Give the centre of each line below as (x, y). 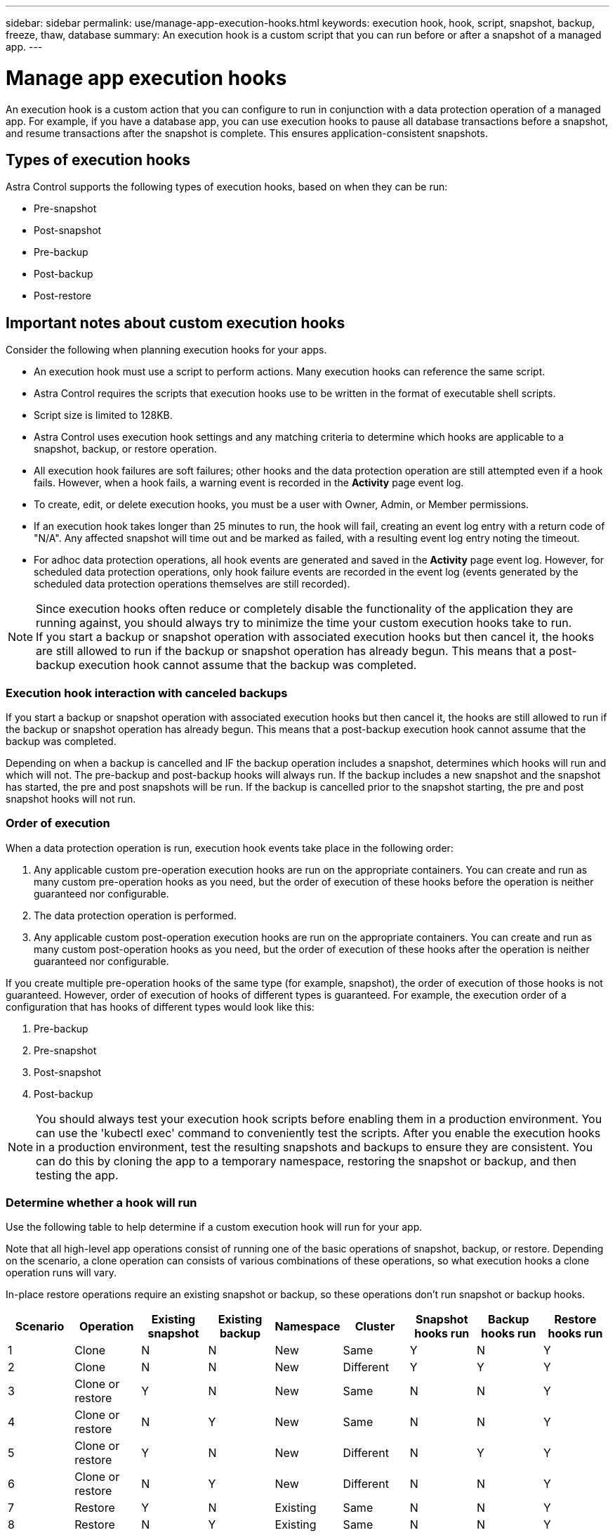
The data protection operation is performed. (135, 915)
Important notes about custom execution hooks (176, 323)
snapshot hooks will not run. (71, 798)
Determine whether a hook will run (101, 1203)
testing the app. (77, 1175)
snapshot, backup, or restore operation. (125, 449)
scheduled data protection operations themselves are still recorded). (192, 584)
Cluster (375, 1327)
